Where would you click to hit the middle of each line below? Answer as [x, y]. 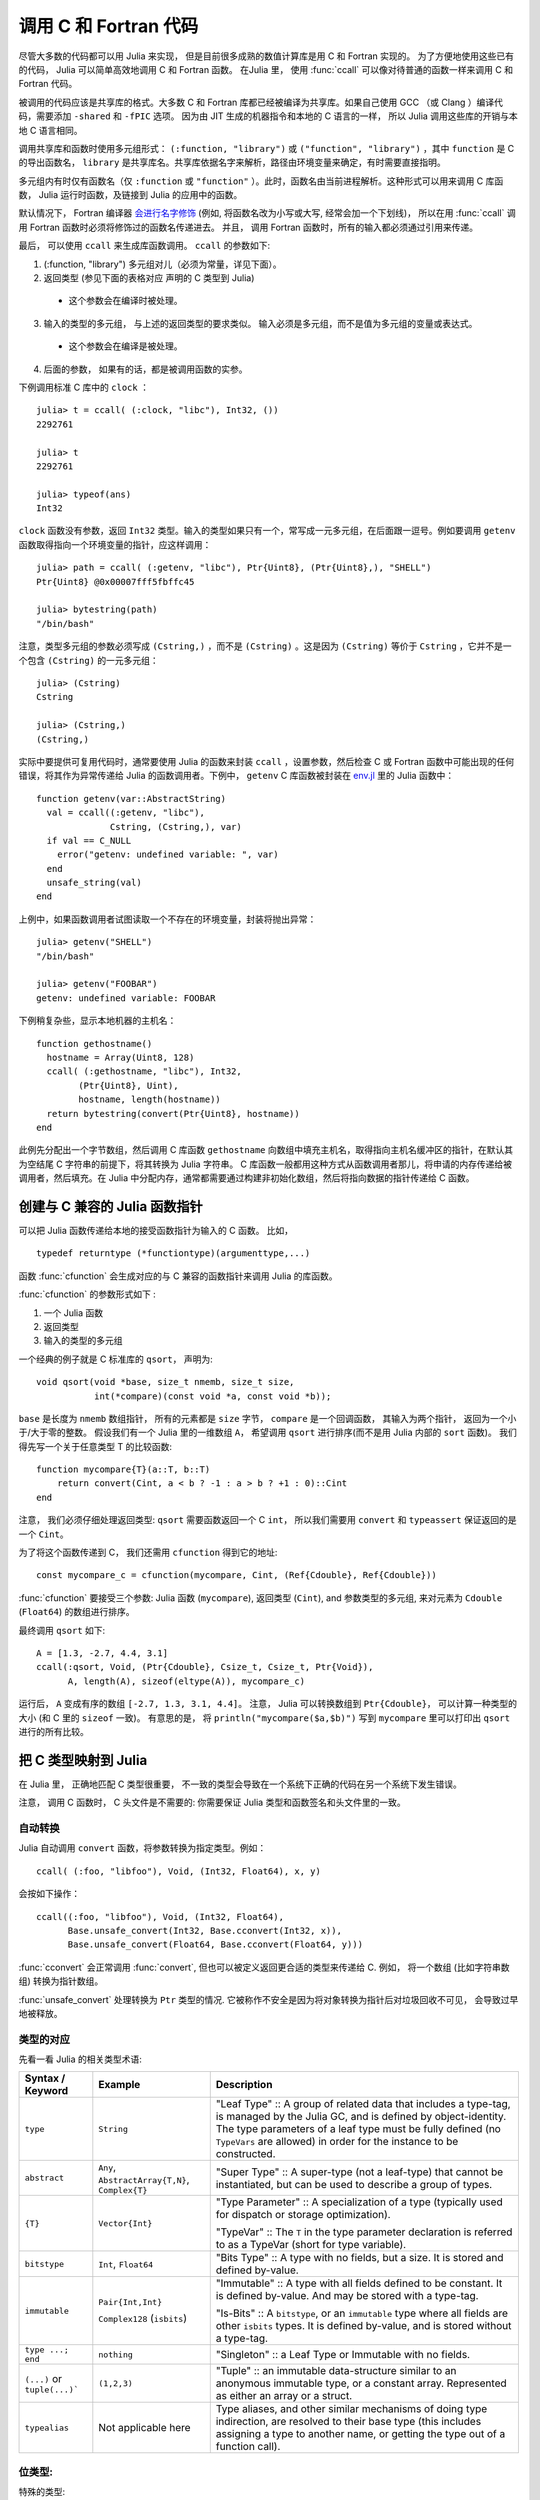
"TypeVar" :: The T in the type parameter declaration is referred [364, 2232]
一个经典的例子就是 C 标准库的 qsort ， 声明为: [116, 1359]
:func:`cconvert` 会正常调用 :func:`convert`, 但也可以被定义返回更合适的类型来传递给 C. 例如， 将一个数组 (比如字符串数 [264, 1967]
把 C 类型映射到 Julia [83, 1760]
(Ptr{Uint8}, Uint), [128, 1085]
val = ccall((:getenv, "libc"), [125, 813]
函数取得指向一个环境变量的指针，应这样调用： [115, 544]
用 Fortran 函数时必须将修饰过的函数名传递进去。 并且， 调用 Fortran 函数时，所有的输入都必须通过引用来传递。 [248, 227]
